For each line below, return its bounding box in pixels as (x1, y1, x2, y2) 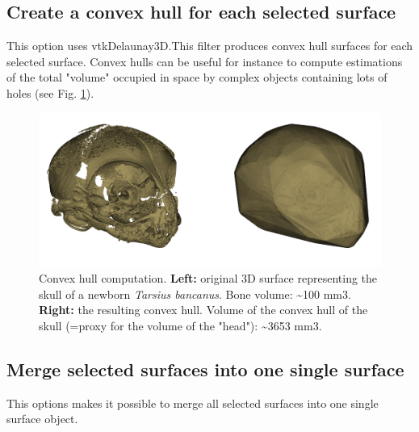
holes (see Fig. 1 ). (6, 84, 94, 101)
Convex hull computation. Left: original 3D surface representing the (39, 270, 378, 287)
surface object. (6, 410, 78, 427)
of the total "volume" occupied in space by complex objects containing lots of (6, 69, 388, 86)
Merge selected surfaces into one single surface (6, 356, 404, 381)
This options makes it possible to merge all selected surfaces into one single (6, 394, 379, 411)
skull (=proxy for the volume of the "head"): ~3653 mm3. (39, 317, 322, 333)
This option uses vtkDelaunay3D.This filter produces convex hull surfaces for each (6, 37, 413, 54)
